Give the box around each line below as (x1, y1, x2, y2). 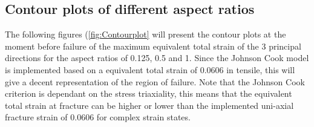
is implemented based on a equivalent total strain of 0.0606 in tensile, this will (5, 63, 295, 76)
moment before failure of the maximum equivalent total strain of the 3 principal (5, 39, 301, 52)
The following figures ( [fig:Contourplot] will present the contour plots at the (5, 28, 286, 41)
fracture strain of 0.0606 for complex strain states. (5, 111, 191, 123)
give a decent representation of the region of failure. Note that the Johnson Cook (5, 75, 305, 88)
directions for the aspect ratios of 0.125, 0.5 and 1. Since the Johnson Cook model (5, 51, 309, 64)
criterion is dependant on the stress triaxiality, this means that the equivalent (5, 87, 292, 100)
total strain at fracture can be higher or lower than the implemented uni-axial (5, 99, 294, 111)
